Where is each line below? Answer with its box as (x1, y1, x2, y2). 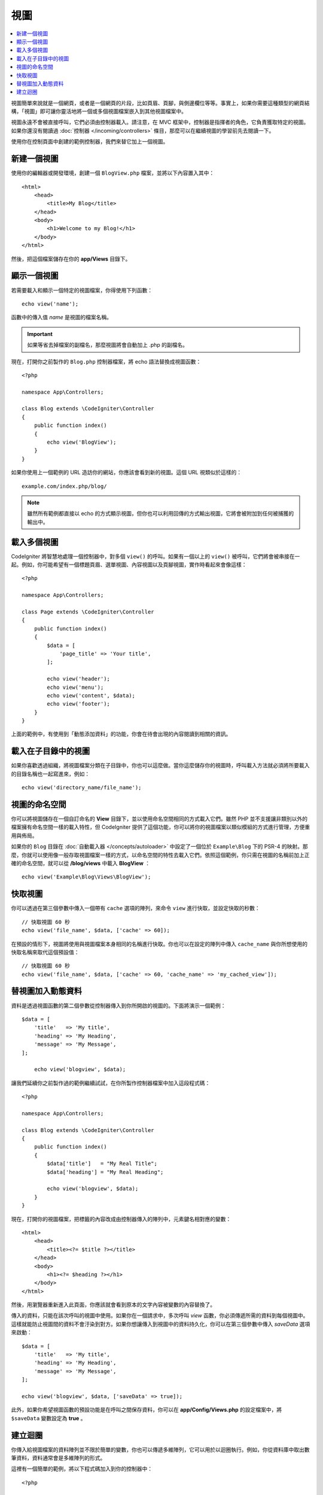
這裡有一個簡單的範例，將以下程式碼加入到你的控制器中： (11, 1465, 153, 1472)
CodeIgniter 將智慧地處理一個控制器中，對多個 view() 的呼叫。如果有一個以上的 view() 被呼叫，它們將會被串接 (11, 553, 290, 560)
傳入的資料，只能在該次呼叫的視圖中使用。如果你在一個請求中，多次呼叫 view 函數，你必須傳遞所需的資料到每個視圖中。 (11, 1312, 309, 1319)
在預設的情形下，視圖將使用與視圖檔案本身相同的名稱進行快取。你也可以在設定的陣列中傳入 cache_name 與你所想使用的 (11, 940, 308, 947)
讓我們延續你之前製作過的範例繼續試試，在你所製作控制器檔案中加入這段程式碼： (11, 1079, 211, 1087)
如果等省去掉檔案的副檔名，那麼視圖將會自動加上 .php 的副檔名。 (27, 341, 188, 349)
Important (27, 330, 53, 337)
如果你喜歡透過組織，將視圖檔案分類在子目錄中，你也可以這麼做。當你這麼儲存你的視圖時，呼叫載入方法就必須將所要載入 (11, 762, 310, 769)
